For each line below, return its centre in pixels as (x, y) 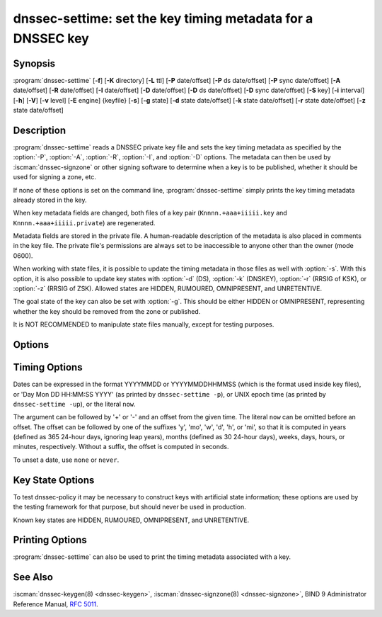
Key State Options (54, 480)
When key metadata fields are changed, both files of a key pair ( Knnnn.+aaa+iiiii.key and (150, 213)
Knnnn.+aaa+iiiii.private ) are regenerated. (84, 222)
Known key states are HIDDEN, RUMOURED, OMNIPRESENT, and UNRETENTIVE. (131, 520)
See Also (33, 577)
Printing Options (50, 540)
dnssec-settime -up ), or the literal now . (74, 404)
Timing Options (48, 367)
